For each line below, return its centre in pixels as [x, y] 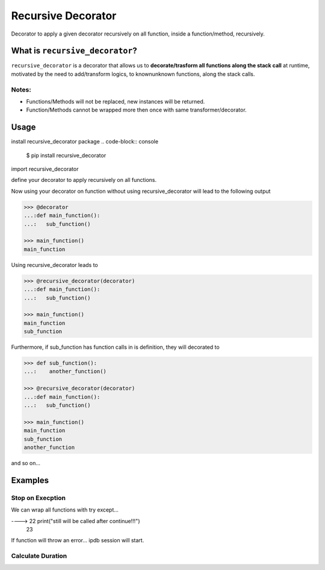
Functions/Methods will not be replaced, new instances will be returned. [116, 101]
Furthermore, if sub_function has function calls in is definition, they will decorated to [115, 347]
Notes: [21, 89]
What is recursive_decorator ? [74, 51]
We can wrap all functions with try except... [65, 510]
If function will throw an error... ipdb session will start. [78, 540]
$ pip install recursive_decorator [66, 155]
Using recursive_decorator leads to [55, 265]
